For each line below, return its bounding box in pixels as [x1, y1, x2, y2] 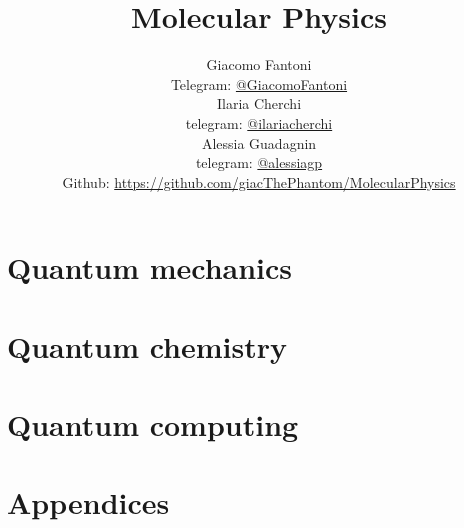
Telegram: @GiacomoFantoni [170, 73, 348, 94]
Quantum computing [7, 404, 299, 445]
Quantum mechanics [7, 247, 293, 288]
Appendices [7, 482, 170, 523]
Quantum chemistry [7, 325, 288, 366]
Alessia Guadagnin [201, 132, 317, 153]
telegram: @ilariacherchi [185, 112, 333, 133]
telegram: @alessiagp [195, 152, 323, 173]
